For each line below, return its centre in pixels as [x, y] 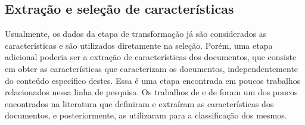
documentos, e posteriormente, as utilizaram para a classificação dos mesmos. [146, 115]
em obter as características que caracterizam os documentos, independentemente [152, 68]
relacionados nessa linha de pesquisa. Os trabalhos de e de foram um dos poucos [151, 92]
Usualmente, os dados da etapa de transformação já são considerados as [136, 34]
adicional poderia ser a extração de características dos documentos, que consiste [151, 57]
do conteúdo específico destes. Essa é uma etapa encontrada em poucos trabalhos [153, 80]
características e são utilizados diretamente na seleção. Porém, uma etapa [139, 45]
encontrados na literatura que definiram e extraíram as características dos [139, 103]
